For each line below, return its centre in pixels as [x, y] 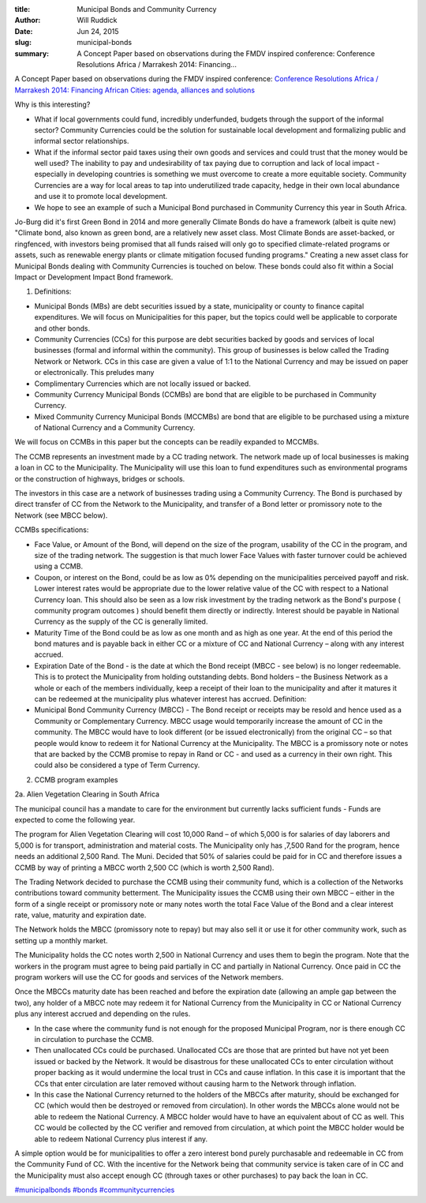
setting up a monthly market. [61, 940]
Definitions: [53, 291]
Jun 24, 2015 [98, 31]
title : [22, 9]
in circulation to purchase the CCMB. [94, 1039]
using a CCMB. [58, 566]
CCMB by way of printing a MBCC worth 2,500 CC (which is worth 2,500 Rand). [144, 868]
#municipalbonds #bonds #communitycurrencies [95, 1190]
